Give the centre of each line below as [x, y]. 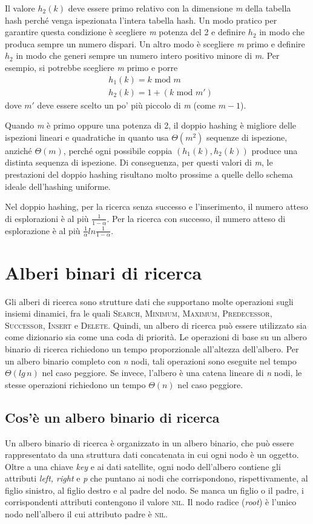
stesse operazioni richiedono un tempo [75, 384]
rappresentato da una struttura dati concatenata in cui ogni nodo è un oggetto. [152, 455]
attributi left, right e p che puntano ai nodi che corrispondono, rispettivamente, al [156, 478]
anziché [18, 150]
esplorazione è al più [43, 230]
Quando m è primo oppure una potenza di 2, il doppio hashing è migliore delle [151, 125]
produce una [275, 150]
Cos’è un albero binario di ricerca [112, 417]
